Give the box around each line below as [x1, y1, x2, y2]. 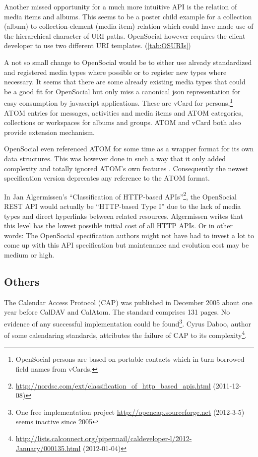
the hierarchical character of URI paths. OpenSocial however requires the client [4, 30, 246, 41]
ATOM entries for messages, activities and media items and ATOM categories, [4, 107, 243, 118]
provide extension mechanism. [4, 127, 95, 137]
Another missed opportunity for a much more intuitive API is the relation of [4, 1, 237, 11]
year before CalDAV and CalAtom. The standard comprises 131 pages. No [4, 307, 230, 317]
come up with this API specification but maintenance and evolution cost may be [4, 240, 249, 250]
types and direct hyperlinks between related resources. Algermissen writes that [4, 210, 243, 221]
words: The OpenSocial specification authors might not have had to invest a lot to [4, 230, 254, 240]
